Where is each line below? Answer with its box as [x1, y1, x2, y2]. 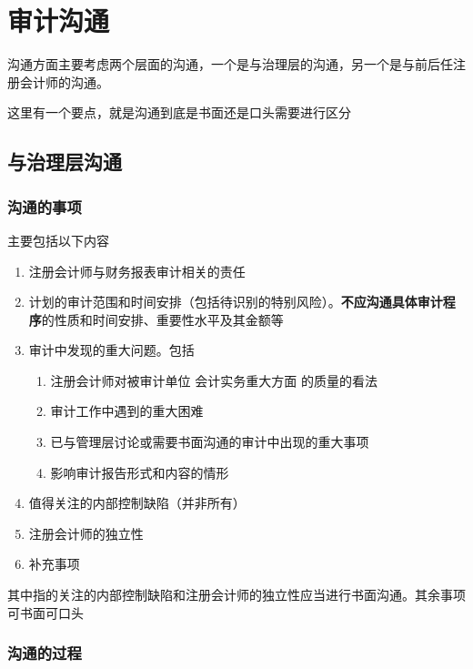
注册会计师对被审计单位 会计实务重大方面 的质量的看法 [50, 370, 377, 390]
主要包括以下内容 [7, 230, 109, 249]
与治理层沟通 [7, 147, 122, 176]
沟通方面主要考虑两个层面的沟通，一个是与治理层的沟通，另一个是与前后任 [7, 55, 453, 74]
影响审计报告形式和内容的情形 [50, 462, 229, 481]
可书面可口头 [7, 603, 84, 622]
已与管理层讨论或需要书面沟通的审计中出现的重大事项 [50, 432, 369, 451]
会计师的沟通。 [19, 72, 109, 91]
